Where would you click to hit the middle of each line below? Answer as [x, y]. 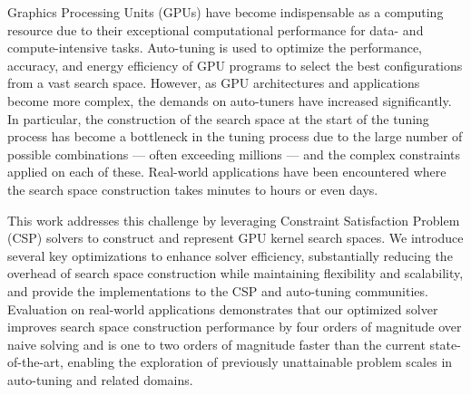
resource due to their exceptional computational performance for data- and [216, 29]
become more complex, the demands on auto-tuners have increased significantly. [230, 100]
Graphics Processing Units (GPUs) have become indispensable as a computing [226, 12]
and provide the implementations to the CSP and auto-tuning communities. [218, 290]
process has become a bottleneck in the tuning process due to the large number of [235, 136]
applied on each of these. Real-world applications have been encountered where [227, 172]
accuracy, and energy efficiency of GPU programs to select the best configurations [235, 65]
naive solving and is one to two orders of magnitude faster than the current [216, 344]
